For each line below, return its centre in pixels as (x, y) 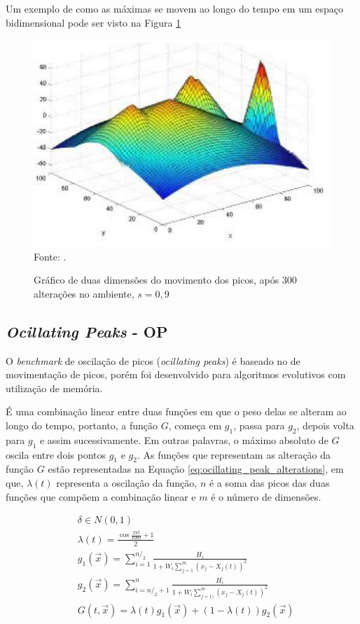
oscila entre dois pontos (56, 454)
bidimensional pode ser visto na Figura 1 (94, 22)
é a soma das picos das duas (269, 482)
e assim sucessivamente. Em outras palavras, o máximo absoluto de (184, 439)
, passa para (259, 425)
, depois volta (325, 425)
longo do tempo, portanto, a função (82, 425)
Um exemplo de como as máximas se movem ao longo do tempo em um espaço (175, 8)
